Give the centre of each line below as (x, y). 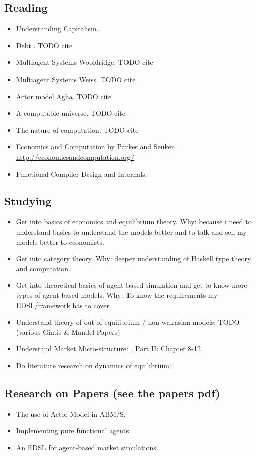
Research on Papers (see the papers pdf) (112, 392)
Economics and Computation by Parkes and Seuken (95, 147)
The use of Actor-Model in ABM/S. (71, 413)
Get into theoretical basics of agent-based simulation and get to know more (132, 285)
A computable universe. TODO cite (71, 113)
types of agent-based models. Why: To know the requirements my (117, 295)
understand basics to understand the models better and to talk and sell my (131, 231)
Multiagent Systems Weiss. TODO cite (76, 79)
